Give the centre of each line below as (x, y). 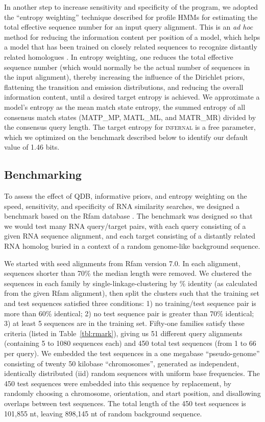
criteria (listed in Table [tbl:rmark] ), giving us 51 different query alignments (123, 333)
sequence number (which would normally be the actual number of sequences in (127, 67)
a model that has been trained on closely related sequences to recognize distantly (131, 47)
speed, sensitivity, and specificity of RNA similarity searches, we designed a (122, 206)
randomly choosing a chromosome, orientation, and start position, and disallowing (132, 393)
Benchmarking (43, 174)
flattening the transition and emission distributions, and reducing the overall (124, 87)
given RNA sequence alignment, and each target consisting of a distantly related (130, 236)
